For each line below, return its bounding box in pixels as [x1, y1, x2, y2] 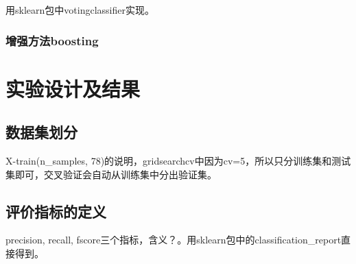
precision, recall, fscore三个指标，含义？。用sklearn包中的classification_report [5, 232, 342, 247]
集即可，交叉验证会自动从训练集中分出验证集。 [5, 167, 217, 181]
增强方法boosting [5, 32, 99, 49]
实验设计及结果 [5, 74, 141, 102]
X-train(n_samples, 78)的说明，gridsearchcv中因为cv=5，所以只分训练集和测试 [5, 154, 351, 168]
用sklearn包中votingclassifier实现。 [5, 3, 154, 16]
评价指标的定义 [5, 200, 106, 221]
